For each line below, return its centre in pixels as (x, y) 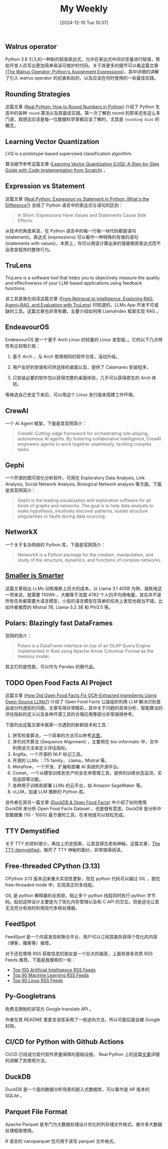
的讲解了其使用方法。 (27, 1060)
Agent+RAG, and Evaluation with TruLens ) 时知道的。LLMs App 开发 (75, 305)
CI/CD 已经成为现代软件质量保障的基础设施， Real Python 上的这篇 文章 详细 (82, 1054)
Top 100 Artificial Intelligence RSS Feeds (54, 970)
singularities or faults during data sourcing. (61, 516)
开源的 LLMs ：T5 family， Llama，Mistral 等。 (61, 760)
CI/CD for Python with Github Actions (64, 1042)
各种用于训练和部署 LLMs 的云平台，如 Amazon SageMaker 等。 (78, 785)
